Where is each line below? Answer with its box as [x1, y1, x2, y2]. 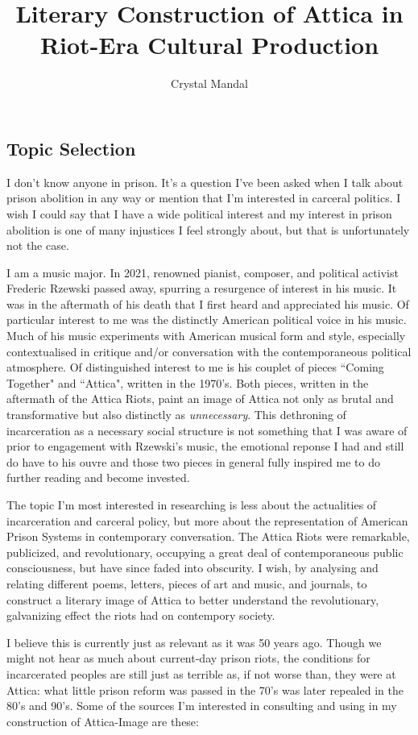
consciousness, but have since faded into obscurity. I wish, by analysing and [6, 559, 379, 576]
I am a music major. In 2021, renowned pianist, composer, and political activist [6, 264, 399, 280]
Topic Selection [6, 135, 136, 160]
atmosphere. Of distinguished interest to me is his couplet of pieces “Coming [6, 359, 384, 376]
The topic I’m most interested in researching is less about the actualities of [6, 496, 377, 513]
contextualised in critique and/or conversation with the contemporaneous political [6, 343, 412, 359]
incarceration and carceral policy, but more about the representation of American [6, 512, 408, 529]
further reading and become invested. [6, 469, 190, 486]
